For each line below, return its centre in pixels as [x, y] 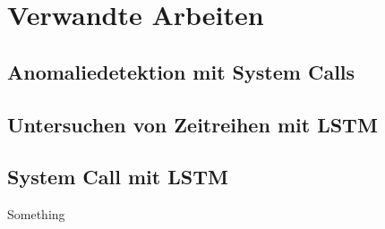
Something [36, 214]
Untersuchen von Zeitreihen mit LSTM [192, 124]
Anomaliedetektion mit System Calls [181, 71]
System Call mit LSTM [118, 177]
